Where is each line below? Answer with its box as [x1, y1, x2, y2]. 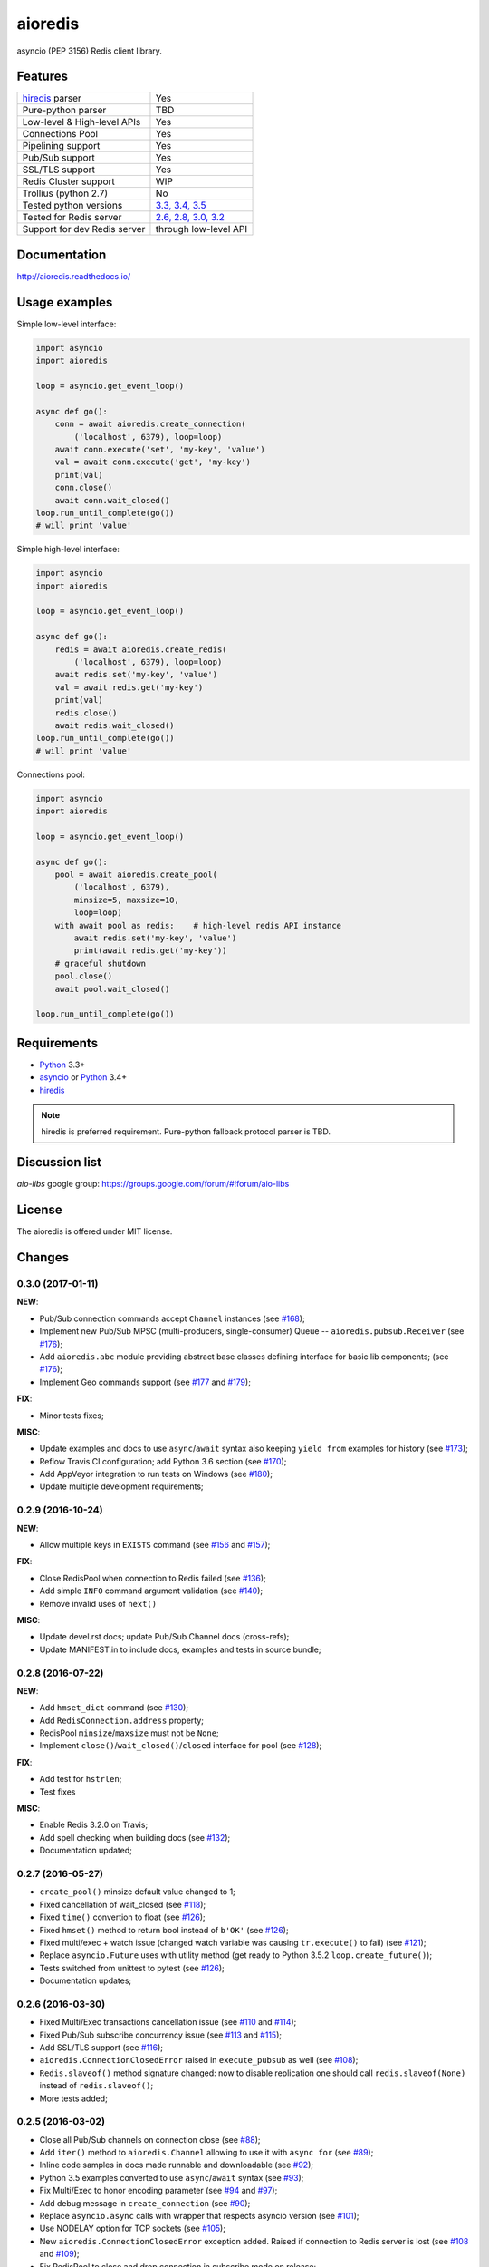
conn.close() [54, 482, 113, 493]
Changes [16, 1250, 70, 1265]
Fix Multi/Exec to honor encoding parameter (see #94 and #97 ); [39, 2185, 278, 2196]
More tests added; [39, 2093, 108, 2104]
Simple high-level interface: [16, 544, 120, 555]
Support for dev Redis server [22, 223, 146, 236]
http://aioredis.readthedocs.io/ [16, 270, 131, 281]
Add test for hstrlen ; [39, 1774, 122, 1785]
